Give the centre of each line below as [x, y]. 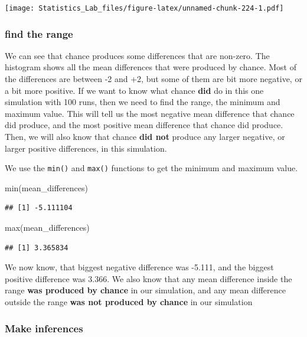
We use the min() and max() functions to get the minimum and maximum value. [151, 168]
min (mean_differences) [46, 187]
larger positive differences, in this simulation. [86, 148]
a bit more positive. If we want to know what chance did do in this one [134, 90]
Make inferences [44, 328]
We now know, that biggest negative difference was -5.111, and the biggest [139, 267]
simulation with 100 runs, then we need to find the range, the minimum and [143, 102]
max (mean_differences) [47, 228]
